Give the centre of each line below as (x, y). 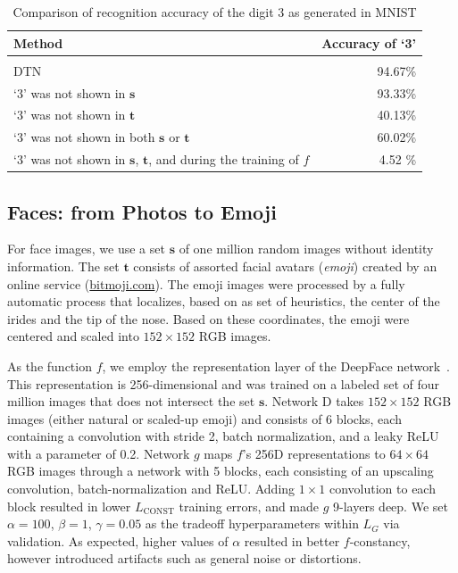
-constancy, (380, 540)
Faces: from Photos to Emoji (142, 211)
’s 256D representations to (314, 453)
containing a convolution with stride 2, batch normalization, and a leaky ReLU (223, 436)
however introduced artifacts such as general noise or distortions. (184, 558)
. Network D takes (314, 401)
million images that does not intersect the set (131, 401)
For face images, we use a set (86, 249)
